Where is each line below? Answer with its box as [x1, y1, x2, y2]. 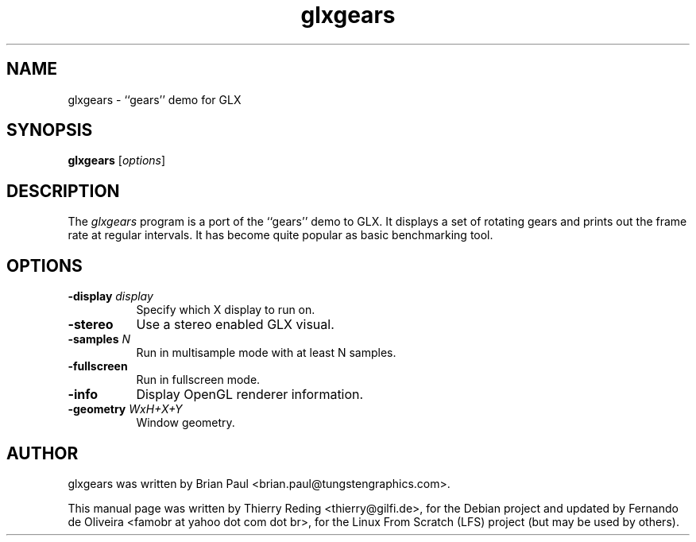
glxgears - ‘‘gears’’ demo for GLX [68, 92, 242, 106]
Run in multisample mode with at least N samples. [136, 346, 396, 360]
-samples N [68, 332, 130, 346]
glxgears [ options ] [68, 153, 166, 168]
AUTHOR [6, 443, 79, 463]
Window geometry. [136, 416, 235, 430]
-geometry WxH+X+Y [68, 402, 183, 416]
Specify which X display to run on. [136, 303, 315, 317]
